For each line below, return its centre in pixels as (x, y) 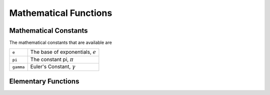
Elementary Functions (44, 81)
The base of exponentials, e (63, 52)
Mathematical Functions (61, 13)
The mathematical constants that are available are (60, 43)
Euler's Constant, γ (53, 67)
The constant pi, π (52, 59)
